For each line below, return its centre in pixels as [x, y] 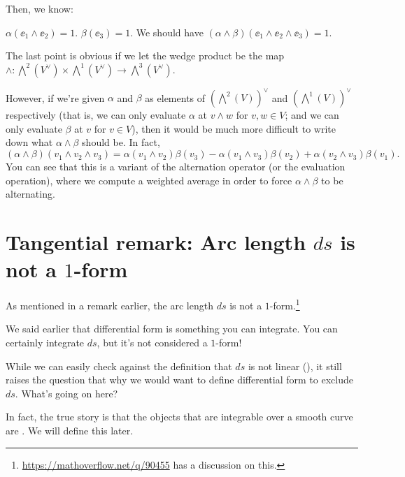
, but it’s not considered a [152, 342]
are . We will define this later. [70, 430]
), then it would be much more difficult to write [234, 128]
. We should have [167, 32]
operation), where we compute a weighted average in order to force [149, 180]
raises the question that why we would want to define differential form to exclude [179, 380]
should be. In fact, [121, 142]
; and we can [312, 115]
